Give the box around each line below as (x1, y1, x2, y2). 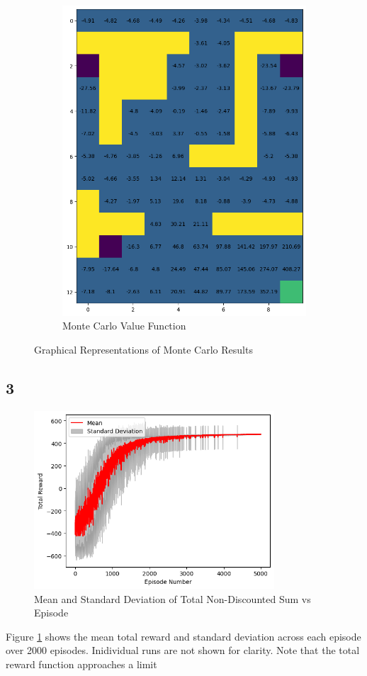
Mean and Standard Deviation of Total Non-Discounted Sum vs (34, 591, 311, 606)
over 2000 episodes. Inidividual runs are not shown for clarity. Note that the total (6, 643, 360, 658)
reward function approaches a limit (6, 656, 157, 671)
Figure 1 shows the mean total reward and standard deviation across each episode (6, 629, 361, 643)
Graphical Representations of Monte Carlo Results (34, 342, 253, 356)
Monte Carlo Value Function (62, 318, 186, 333)
